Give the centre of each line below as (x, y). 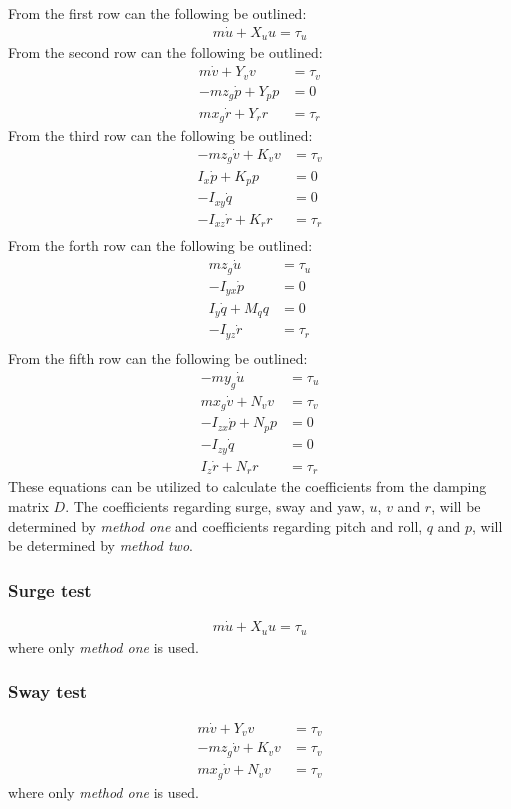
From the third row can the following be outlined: (160, 135)
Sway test (48, 691)
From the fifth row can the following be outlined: (158, 357)
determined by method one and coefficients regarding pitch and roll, (215, 525)
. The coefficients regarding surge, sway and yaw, (215, 505)
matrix (28, 505)
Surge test (50, 589)
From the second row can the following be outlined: (165, 52)
